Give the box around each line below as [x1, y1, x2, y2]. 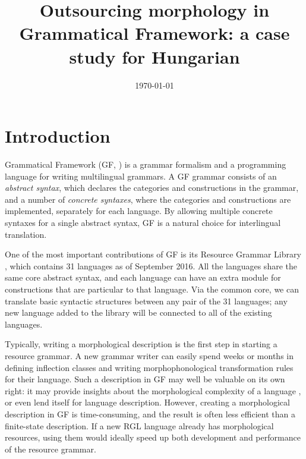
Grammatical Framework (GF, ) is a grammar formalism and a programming [5, 158, 286, 171]
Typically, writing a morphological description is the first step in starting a [5, 338, 277, 350]
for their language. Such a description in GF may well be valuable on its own [5, 373, 285, 385]
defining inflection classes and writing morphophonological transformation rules [5, 361, 294, 373]
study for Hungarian [69, 44, 240, 68]
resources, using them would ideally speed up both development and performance [5, 431, 301, 444]
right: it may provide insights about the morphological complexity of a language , [5, 384, 301, 397]
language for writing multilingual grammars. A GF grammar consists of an [5, 169, 277, 182]
